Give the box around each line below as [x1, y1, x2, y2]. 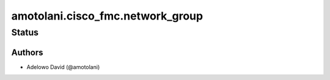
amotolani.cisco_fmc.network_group [11, 9, 204, 23]
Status [11, 27, 39, 38]
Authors [11, 47, 43, 57]
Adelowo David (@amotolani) [26, 63, 100, 70]
